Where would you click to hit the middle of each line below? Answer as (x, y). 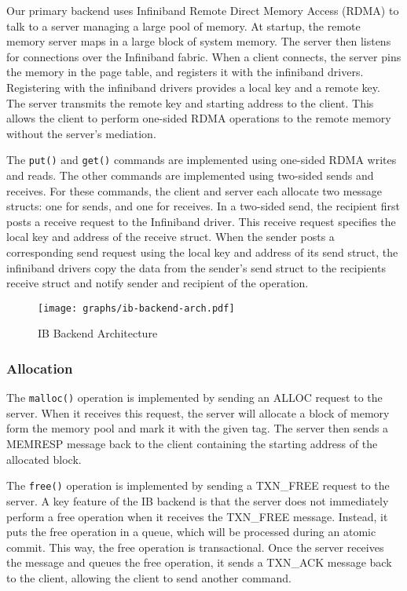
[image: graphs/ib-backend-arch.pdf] (136, 308)
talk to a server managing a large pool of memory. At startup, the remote (183, 26)
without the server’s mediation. (81, 133)
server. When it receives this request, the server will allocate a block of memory (198, 412)
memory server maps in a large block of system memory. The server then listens (199, 41)
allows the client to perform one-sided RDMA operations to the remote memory (199, 118)
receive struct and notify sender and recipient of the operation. (158, 283)
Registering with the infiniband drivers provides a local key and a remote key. (193, 87)
